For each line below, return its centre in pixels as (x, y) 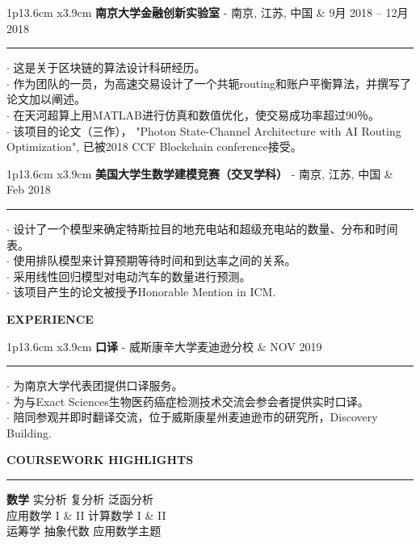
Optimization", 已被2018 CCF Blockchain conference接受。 (154, 146)
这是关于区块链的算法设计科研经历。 (109, 67)
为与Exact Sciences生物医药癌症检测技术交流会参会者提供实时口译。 (191, 401)
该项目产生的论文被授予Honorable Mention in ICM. (145, 292)
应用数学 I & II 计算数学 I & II (86, 515)
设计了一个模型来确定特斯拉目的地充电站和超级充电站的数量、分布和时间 (206, 228)
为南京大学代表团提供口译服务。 (98, 385)
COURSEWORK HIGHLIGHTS (100, 460)
